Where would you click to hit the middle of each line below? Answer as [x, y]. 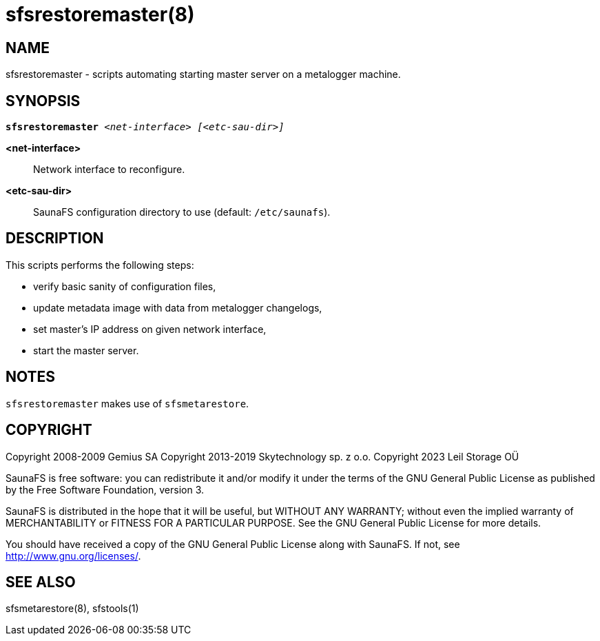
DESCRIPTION [55, 238]
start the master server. [86, 350]
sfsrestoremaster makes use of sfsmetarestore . [127, 403]
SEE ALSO [41, 582]
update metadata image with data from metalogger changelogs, [178, 307]
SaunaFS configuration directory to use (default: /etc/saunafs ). [182, 212]
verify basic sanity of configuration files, [125, 286]
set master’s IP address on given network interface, [150, 329]
